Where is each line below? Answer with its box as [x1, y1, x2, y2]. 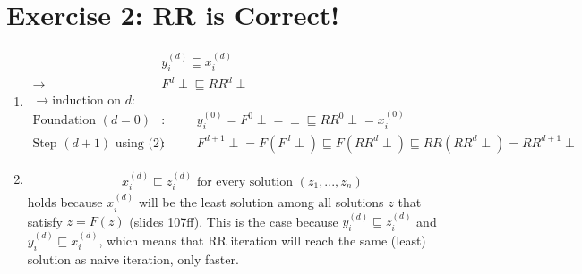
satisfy [27, 212, 63, 230]
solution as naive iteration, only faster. [27, 249, 239, 268]
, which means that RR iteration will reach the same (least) [98, 230, 426, 249]
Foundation [32, 114, 97, 128]
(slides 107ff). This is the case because [129, 212, 338, 230]
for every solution [196, 175, 294, 188]
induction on [52, 95, 122, 108]
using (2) [115, 137, 165, 150]
